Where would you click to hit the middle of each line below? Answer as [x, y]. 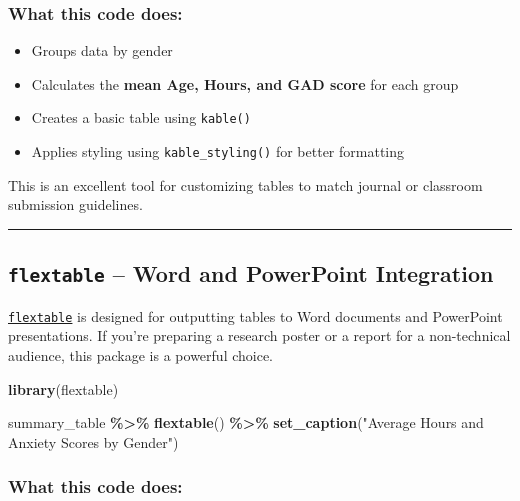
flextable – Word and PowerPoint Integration [251, 273]
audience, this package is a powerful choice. [141, 354]
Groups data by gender [102, 50]
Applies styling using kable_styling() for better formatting [218, 151]
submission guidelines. [75, 204]
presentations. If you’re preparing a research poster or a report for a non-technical [259, 335]
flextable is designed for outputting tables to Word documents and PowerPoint [255, 315]
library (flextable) [63, 388]
